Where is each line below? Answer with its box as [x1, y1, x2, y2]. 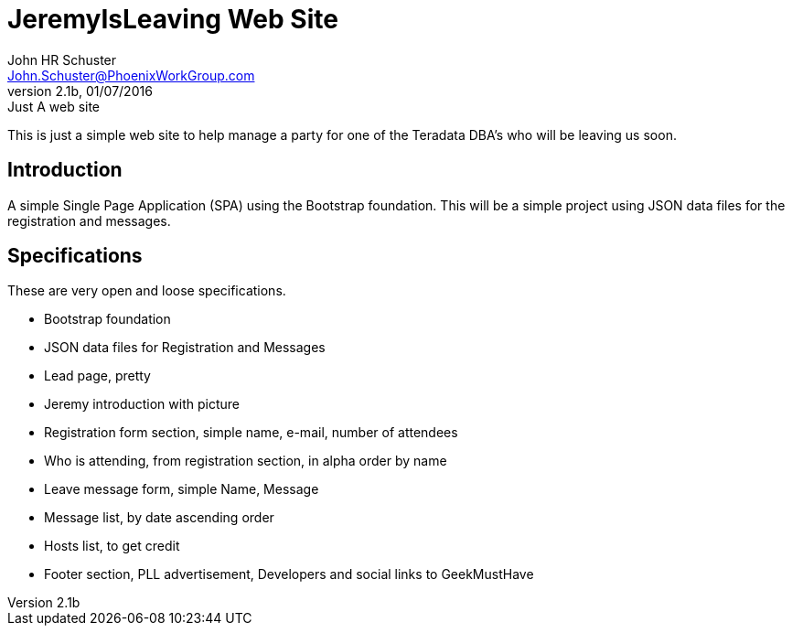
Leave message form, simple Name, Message [44, 481, 319, 498]
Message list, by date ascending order [44, 510, 274, 526]
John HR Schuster [7, 51, 117, 68]
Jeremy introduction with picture [44, 396, 240, 413]
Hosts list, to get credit [44, 538, 180, 554]
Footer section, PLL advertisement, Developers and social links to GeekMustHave [44, 566, 534, 583]
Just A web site [7, 98, 101, 114]
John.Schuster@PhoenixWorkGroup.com [7, 67, 255, 83]
